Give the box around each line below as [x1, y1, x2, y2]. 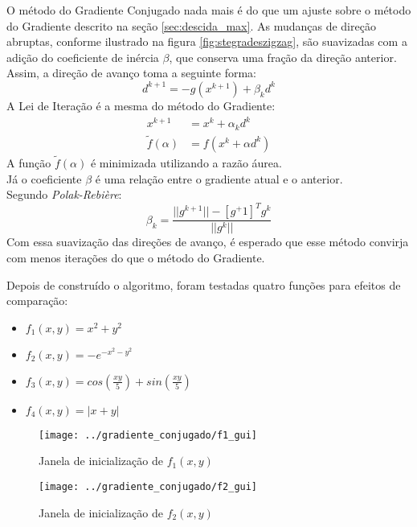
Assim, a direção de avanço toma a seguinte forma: [6, 64, 256, 81]
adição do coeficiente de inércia [6, 48, 159, 65]
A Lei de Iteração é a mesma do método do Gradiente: [6, 97, 276, 113]
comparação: [6, 292, 68, 309]
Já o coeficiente [6, 170, 82, 187]
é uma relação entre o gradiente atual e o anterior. [95, 170, 343, 187]
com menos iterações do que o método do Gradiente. [6, 249, 265, 266]
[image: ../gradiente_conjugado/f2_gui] [39, 480, 258, 492]
